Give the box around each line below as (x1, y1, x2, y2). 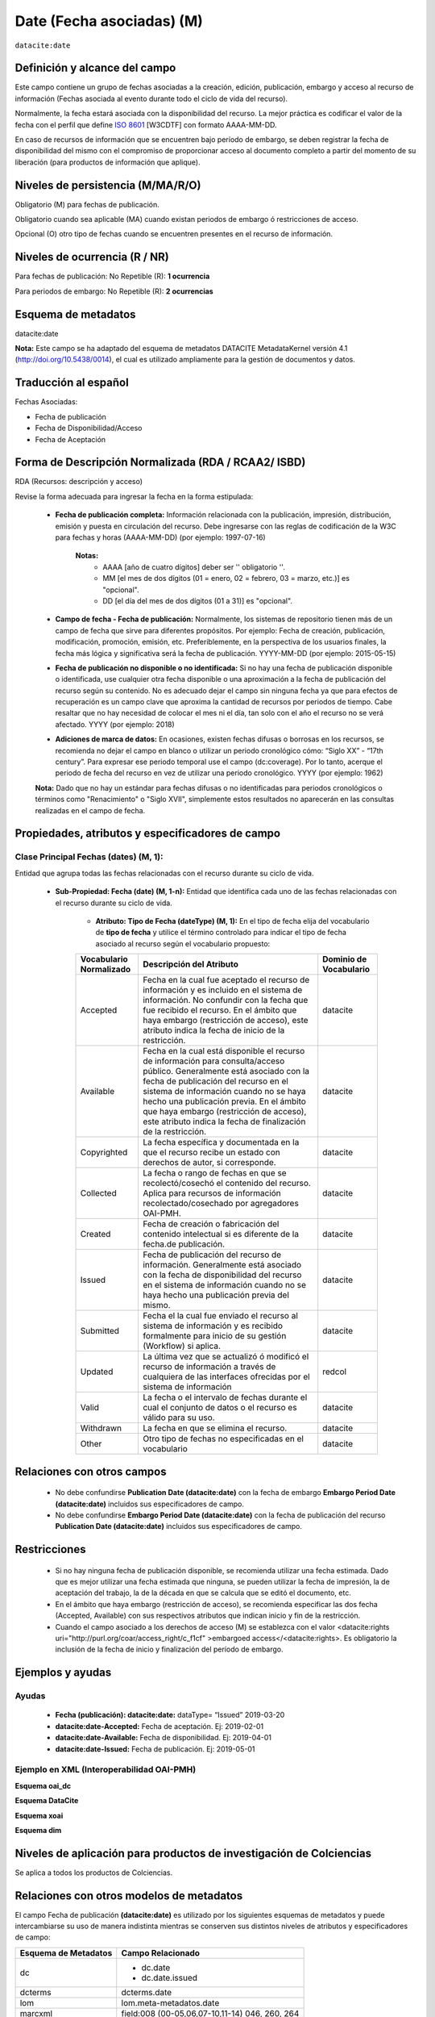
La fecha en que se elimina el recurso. (142, 1422, 288, 1434)
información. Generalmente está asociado (142, 1259, 302, 1271)
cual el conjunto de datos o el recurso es (142, 1402, 297, 1414)
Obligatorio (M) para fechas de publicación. (14, 199, 160, 209)
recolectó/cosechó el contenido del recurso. (142, 1178, 312, 1189)
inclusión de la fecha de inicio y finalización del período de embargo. (55, 1644, 284, 1654)
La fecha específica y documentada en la (142, 1137, 300, 1148)
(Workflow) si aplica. (142, 1340, 222, 1351)
